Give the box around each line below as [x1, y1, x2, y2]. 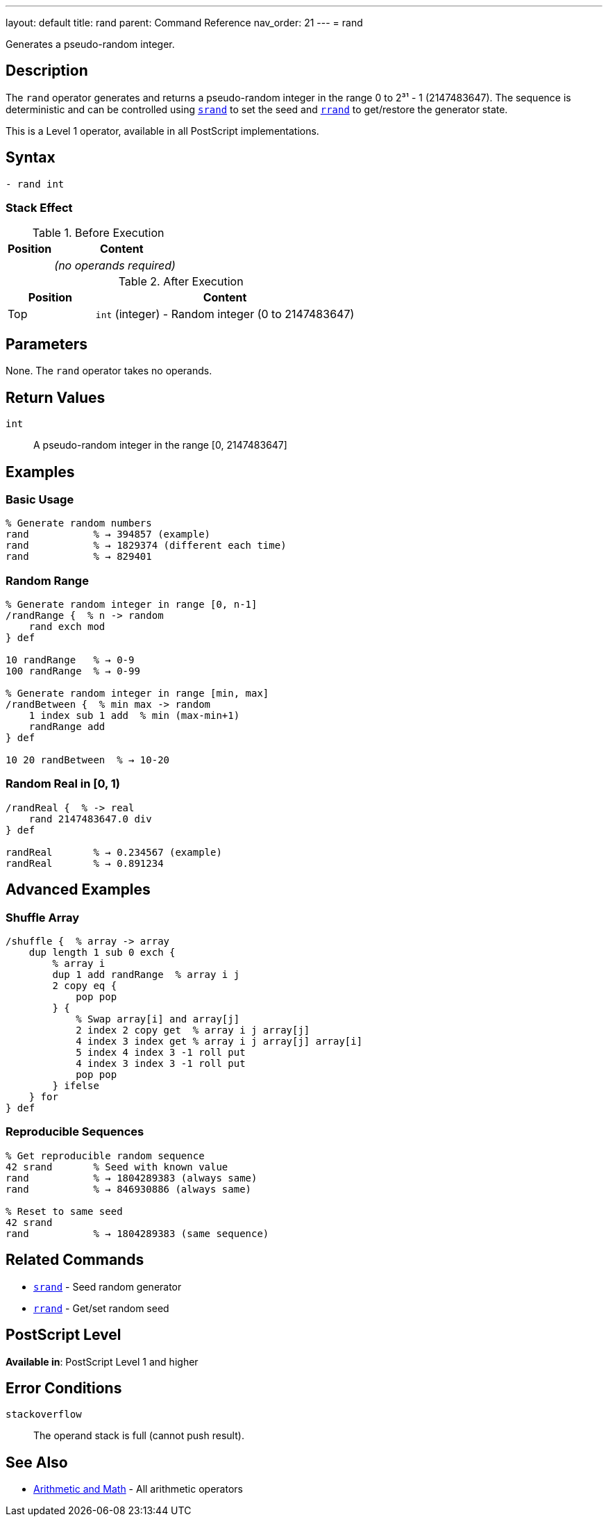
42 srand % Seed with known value [6, 1161, 228, 1172]
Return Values [6, 388, 105, 406]
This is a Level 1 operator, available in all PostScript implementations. [6, 124, 319, 137]
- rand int [6, 178, 65, 190]
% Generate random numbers [6, 517, 152, 529]
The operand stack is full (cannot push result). [33, 1429, 244, 1442]
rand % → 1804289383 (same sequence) [6, 1227, 269, 1239]
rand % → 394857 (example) [6, 529, 211, 540]
